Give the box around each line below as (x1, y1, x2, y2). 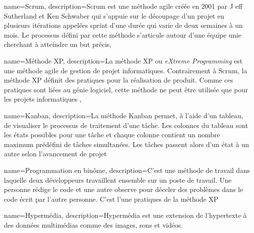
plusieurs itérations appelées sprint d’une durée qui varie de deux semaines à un (4, 20, 243, 30)
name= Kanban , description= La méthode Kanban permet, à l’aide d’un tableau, (4, 110, 243, 120)
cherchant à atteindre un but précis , (4, 39, 111, 49)
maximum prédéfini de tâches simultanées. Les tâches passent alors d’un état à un (4, 139, 249, 149)
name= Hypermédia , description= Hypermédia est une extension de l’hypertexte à (4, 210, 247, 220)
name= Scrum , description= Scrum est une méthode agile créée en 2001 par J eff (4, 1, 243, 11)
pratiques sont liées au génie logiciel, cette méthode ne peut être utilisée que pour (4, 84, 248, 94)
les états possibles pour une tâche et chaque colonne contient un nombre (4, 129, 220, 140)
